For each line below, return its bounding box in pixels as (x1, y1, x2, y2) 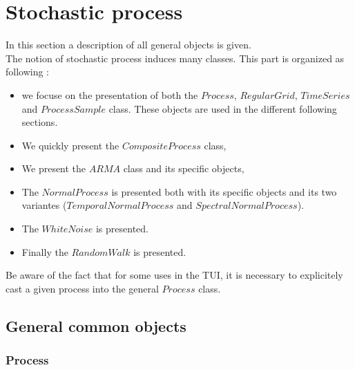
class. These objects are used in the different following (108, 101, 337, 115)
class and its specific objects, (123, 161, 244, 176)
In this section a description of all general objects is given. (6, 37, 251, 52)
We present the (21, 161, 86, 176)
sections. (21, 115, 58, 129)
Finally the (21, 244, 68, 259)
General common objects (6, 315, 186, 336)
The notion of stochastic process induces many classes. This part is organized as (6, 50, 345, 65)
